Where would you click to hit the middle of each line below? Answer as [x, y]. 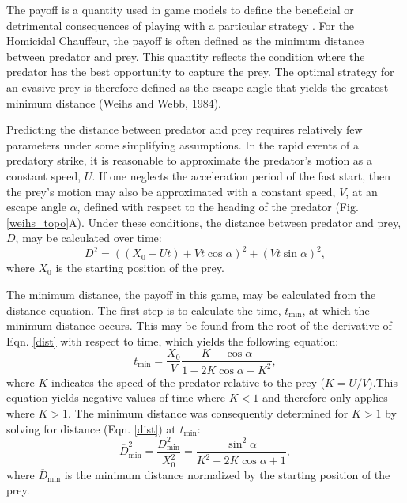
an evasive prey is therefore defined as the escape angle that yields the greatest [198, 87]
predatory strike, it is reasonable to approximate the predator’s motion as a [190, 160]
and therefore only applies [325, 397]
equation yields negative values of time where [116, 397]
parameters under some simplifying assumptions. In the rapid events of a [183, 144]
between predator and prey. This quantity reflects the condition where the [186, 56]
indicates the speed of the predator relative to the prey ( [188, 382]
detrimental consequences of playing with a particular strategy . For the [181, 25]
